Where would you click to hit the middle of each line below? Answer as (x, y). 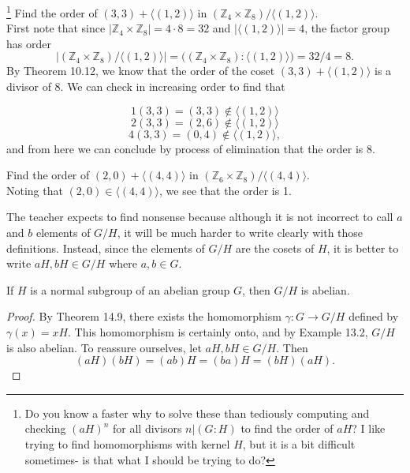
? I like (369, 428)
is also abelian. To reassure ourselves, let (104, 347)
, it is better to (363, 248)
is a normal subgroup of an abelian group (130, 289)
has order (29, 43)
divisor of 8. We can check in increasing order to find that (146, 86)
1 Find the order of (52, 11)
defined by (374, 316)
